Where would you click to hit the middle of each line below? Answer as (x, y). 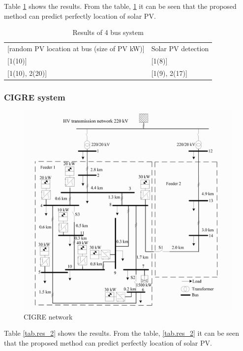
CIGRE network (48, 316)
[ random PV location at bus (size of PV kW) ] (76, 48)
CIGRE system (35, 97)
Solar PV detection (180, 48)
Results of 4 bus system (108, 32)
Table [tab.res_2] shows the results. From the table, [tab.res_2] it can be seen (122, 333)
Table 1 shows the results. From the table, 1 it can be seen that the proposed (120, 6)
